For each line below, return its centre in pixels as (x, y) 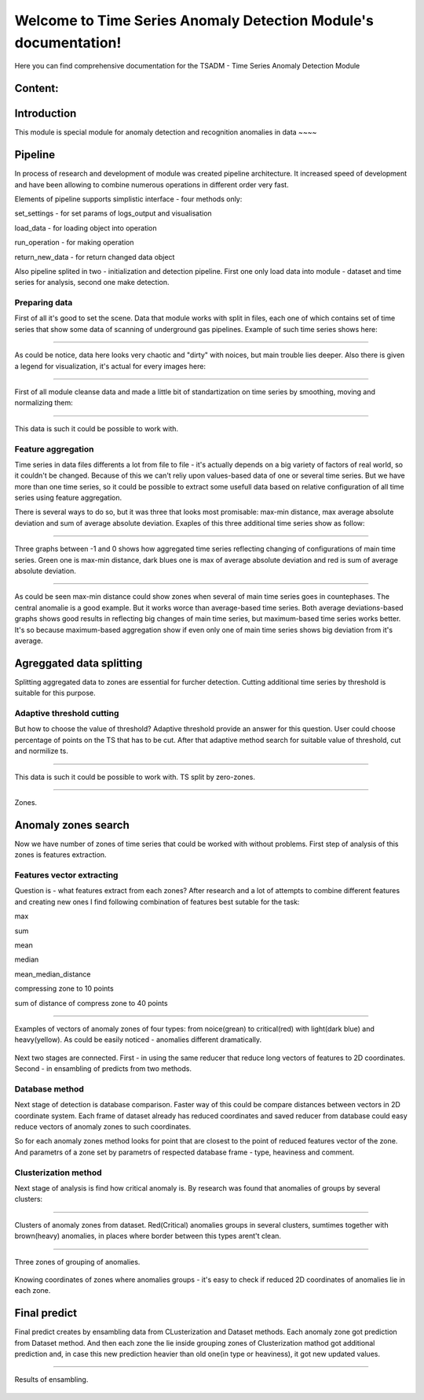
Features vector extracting (66, 875)
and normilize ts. (41, 751)
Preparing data (44, 303)
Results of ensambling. (51, 1380)
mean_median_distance (53, 974)
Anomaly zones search (72, 825)
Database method (49, 1088)
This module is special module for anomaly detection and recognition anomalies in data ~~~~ (166, 132)
